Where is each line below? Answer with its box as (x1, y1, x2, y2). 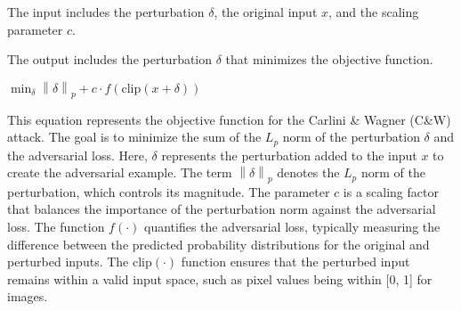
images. (7, 287, 48, 306)
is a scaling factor (343, 182, 439, 201)
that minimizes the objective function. (225, 50, 433, 69)
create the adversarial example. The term (7, 163, 232, 182)
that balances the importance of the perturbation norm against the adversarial (7, 200, 436, 218)
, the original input (214, 3, 318, 20)
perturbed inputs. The (7, 252, 129, 271)
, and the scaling (328, 3, 419, 20)
